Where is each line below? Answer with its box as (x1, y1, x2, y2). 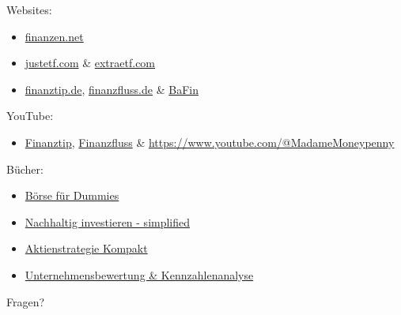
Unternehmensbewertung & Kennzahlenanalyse (25, 266, 254, 283)
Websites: (6, 2, 52, 17)
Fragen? (6, 293, 45, 309)
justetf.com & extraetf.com (25, 54, 156, 71)
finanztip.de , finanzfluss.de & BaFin (25, 81, 199, 97)
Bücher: (6, 160, 44, 177)
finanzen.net (25, 28, 84, 44)
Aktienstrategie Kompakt (25, 240, 148, 257)
